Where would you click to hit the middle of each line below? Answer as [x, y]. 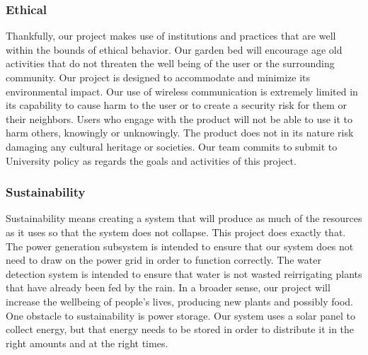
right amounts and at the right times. [87, 343]
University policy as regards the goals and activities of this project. [151, 160]
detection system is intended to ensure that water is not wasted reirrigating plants [184, 273]
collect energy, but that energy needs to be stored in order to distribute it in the [180, 329]
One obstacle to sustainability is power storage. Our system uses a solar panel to [180, 315]
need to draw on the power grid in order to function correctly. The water [163, 260]
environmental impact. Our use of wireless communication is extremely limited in [182, 91]
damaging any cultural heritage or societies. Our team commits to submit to [172, 146]
